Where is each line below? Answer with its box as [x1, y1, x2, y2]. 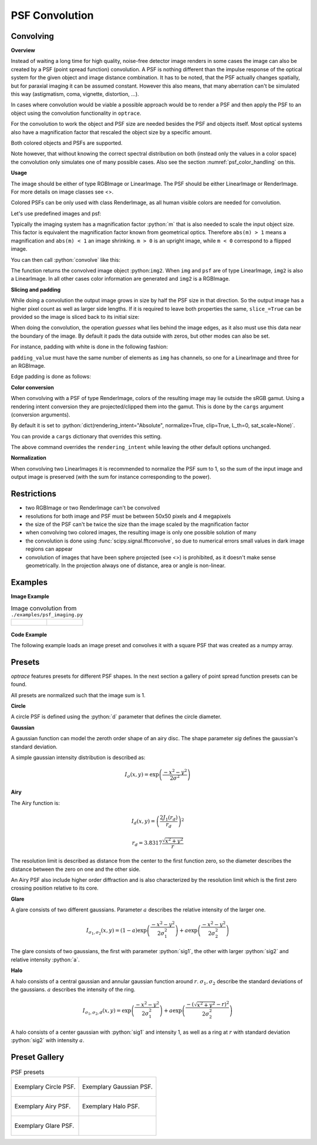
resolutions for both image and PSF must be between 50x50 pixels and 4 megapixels [25, 512, 231, 520]
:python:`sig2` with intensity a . [11, 1037, 85, 1044]
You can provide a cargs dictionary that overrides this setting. [11, 432, 162, 440]
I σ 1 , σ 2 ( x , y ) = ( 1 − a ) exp [86, 927, 147, 936]
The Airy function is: [11, 799, 60, 806]
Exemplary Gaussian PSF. [82, 1083, 153, 1091]
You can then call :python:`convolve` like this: [11, 256, 120, 263]
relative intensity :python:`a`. [11, 956, 80, 963]
